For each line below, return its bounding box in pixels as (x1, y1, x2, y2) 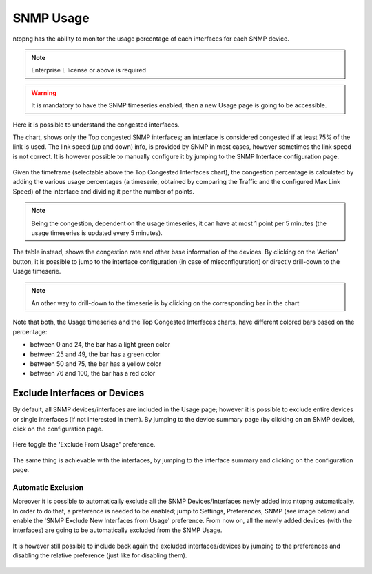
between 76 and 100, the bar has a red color (30, 369, 156, 378)
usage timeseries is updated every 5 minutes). (31, 229, 163, 237)
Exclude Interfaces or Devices (12, 387, 145, 399)
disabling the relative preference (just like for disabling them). (12, 551, 187, 560)
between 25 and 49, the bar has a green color (30, 350, 161, 358)
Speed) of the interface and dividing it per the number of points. (12, 187, 194, 196)
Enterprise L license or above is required (31, 66, 146, 74)
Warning (31, 88, 56, 96)
